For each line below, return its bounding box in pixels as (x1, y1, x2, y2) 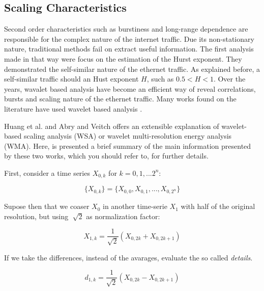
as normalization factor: (86, 210, 160, 221)
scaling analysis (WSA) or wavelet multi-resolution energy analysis (23, 130, 232, 141)
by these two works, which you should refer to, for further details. (4, 150, 209, 161)
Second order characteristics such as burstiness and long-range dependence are (4, 23, 248, 34)
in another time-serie (103, 201, 167, 211)
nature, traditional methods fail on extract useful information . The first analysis (4, 43, 254, 54)
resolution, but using (4, 210, 69, 221)
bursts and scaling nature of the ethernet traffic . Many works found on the (4, 93, 237, 104)
